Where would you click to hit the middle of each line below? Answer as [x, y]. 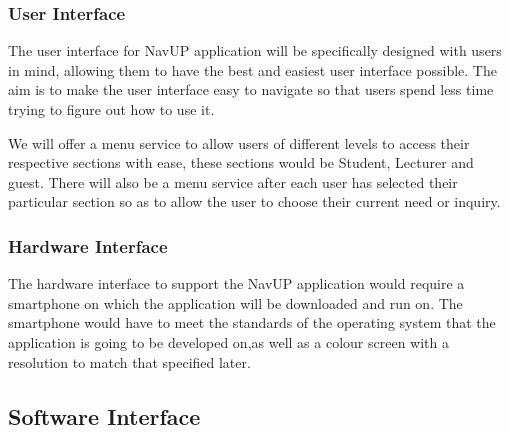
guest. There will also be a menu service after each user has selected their [233, 181]
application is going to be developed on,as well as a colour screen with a [228, 341]
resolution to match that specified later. [129, 361]
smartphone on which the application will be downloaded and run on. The [235, 302]
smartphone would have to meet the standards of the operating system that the [252, 322]
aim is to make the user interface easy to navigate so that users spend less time [251, 89]
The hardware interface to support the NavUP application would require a [236, 283]
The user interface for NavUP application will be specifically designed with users [255, 50]
